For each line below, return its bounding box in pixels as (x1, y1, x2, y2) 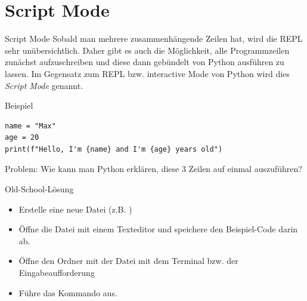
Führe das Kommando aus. (18, 286, 117, 299)
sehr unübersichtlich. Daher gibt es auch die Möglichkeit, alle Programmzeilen (5, 44, 290, 56)
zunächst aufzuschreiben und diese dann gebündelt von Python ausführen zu (5, 56, 284, 68)
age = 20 (5, 133, 39, 142)
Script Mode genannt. (5, 79, 83, 91)
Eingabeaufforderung (18, 266, 95, 279)
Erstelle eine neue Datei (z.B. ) (18, 202, 132, 215)
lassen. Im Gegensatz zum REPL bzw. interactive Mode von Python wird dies (5, 67, 290, 79)
